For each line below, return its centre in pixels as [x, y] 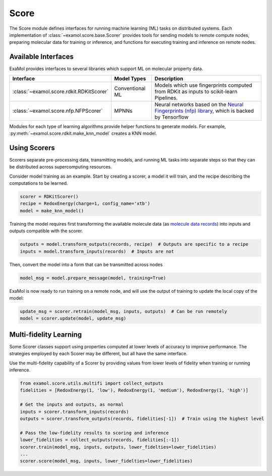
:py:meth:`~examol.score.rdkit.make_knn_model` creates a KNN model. [83, 133]
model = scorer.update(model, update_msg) [73, 319]
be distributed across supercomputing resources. [60, 167]
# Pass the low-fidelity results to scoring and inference [94, 433]
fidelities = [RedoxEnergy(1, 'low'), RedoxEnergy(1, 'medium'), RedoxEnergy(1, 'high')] [134, 390]
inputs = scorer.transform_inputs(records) [75, 412]
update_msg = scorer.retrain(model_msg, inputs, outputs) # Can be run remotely [124, 311]
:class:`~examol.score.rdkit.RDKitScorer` [60, 91]
